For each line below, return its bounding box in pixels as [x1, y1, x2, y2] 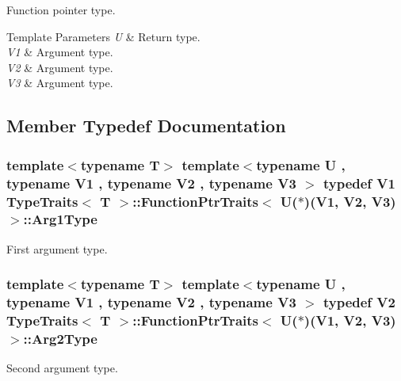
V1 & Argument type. [6, 44, 113, 60]
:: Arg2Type [23, 329, 97, 349]
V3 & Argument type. [6, 74, 113, 91]
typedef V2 [323, 292, 395, 312]
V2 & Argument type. [6, 59, 113, 75]
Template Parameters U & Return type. [6, 28, 200, 44]
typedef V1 [323, 173, 395, 192]
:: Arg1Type [23, 209, 97, 229]
